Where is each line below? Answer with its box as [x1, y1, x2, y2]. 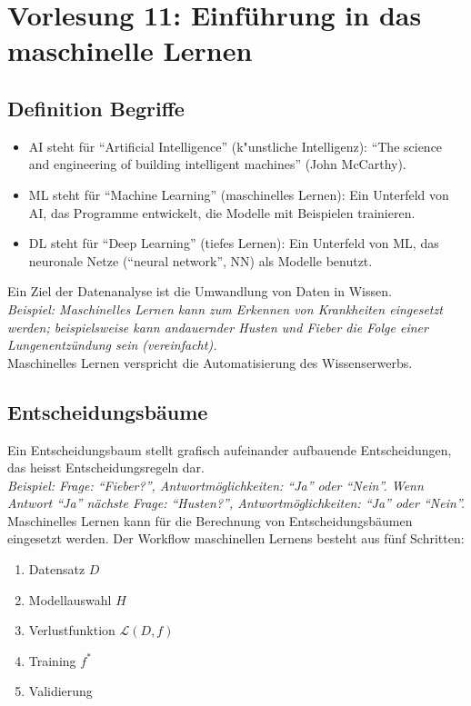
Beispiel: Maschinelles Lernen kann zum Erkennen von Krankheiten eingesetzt [7, 299, 443, 318]
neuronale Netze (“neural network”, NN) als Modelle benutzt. [28, 251, 373, 270]
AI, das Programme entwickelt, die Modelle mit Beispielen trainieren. [28, 203, 416, 222]
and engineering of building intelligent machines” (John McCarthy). [28, 154, 406, 174]
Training [28, 651, 76, 670]
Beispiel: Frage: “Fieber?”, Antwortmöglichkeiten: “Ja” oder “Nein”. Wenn [7, 475, 424, 494]
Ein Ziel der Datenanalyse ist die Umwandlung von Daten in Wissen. [7, 282, 392, 301]
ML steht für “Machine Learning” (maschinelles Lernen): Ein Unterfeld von [28, 184, 449, 204]
